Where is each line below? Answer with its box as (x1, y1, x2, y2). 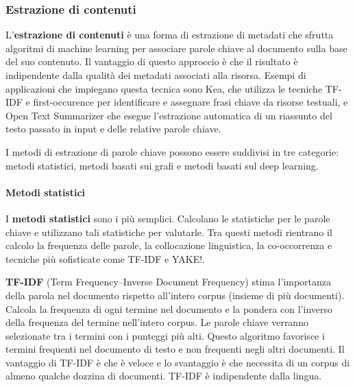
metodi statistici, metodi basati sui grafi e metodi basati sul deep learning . (5, 158, 319, 172)
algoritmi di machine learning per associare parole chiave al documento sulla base (5, 40, 347, 55)
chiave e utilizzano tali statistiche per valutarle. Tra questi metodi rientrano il (5, 224, 332, 239)
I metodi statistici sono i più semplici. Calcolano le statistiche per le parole (5, 211, 330, 225)
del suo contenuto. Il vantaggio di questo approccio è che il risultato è (5, 54, 298, 69)
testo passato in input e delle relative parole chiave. (5, 121, 221, 136)
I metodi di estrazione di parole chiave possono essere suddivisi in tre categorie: (5, 144, 339, 159)
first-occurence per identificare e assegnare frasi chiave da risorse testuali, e (33, 95, 348, 109)
